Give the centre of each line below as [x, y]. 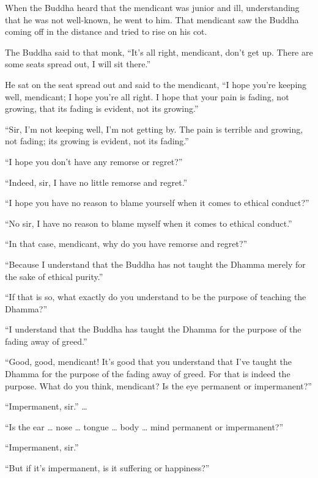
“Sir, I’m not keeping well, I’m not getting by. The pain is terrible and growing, [154, 129]
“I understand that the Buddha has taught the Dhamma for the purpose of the [153, 329]
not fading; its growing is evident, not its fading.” [97, 141]
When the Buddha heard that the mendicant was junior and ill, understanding [152, 7]
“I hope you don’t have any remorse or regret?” [94, 161]
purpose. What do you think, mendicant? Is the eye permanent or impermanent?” [158, 385]
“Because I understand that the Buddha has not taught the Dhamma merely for [155, 264]
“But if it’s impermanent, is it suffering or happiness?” [107, 468]
